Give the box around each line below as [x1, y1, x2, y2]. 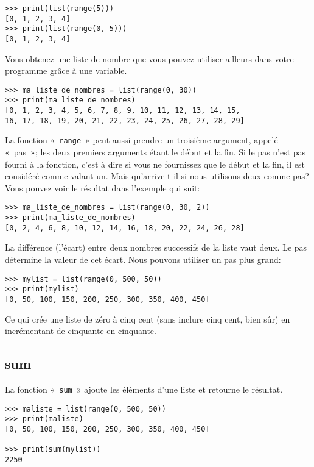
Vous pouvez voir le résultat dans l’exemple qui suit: [5, 181, 200, 194]
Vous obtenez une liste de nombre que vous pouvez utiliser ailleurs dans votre [5, 52, 294, 65]
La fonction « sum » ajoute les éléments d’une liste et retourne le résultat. [5, 382, 283, 395]
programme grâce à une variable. [5, 64, 127, 77]
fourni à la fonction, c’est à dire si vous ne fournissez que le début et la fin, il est [5, 157, 305, 170]
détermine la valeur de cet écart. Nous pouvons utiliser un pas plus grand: [5, 253, 281, 266]
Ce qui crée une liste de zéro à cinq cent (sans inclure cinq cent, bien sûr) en [5, 312, 290, 325]
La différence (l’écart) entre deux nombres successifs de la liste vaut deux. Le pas [5, 241, 307, 254]
